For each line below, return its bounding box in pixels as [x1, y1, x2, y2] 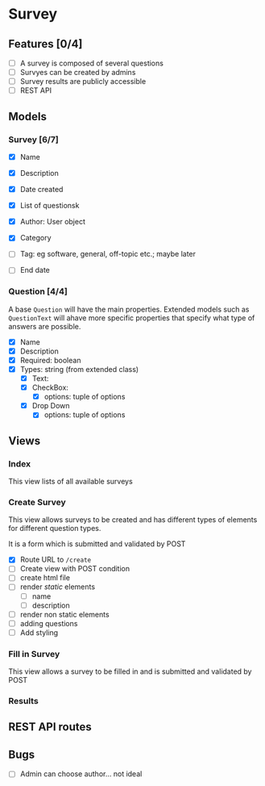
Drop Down [31, 401, 70, 411]
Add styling [19, 627, 59, 638]
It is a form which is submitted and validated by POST [8, 539, 186, 549]
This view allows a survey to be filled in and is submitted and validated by [8, 667, 252, 676]
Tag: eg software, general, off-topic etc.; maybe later [19, 249, 196, 259]
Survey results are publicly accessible [19, 77, 147, 86]
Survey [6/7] [8, 134, 59, 145]
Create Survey [8, 496, 66, 508]
